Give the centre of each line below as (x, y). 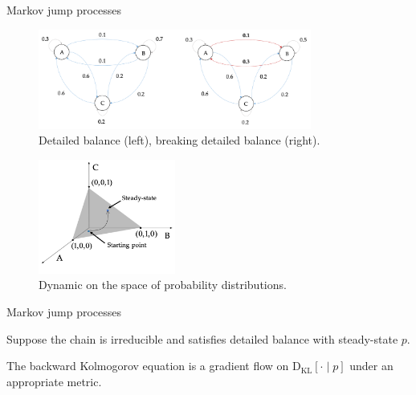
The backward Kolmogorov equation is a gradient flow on (148, 366)
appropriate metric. (54, 381)
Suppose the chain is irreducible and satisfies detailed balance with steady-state (202, 338)
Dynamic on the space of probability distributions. (163, 285)
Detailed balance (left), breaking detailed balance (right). (179, 140)
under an (371, 366)
